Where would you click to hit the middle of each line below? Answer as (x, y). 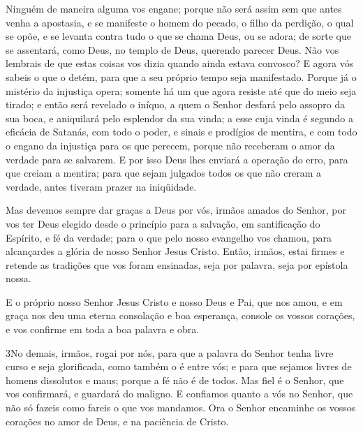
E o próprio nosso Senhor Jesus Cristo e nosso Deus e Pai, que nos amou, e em (174, 301)
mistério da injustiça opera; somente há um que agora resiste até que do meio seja (181, 90)
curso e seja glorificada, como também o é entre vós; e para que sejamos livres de (179, 366)
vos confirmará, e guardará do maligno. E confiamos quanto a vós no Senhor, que (179, 394)
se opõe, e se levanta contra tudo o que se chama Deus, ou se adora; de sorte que (178, 36)
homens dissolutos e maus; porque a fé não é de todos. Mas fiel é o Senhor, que (175, 380)
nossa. (18, 278)
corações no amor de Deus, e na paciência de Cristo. (117, 421)
